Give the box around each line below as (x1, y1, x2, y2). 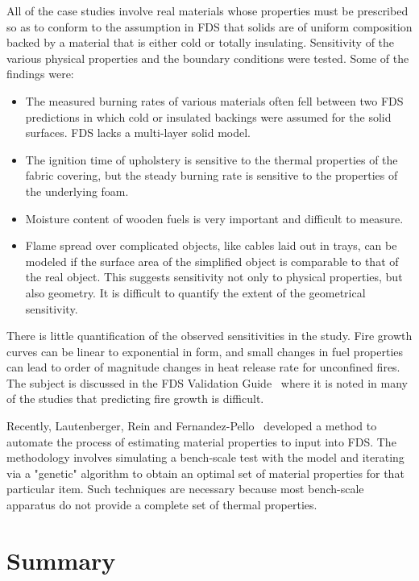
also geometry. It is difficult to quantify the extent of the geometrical (25, 284, 366, 301)
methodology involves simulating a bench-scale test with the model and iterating (6, 449, 404, 466)
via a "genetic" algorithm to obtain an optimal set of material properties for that (6, 464, 404, 481)
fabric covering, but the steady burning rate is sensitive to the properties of (25, 167, 398, 184)
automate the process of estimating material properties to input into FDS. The (6, 433, 396, 450)
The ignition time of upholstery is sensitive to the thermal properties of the (25, 151, 398, 168)
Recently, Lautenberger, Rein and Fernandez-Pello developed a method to (6, 417, 377, 434)
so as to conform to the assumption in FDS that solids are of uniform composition (6, 18, 413, 35)
